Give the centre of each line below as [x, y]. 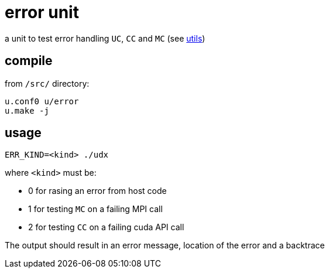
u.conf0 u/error [42, 101]
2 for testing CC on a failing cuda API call [106, 227]
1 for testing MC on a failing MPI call [95, 209]
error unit [42, 12]
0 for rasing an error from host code [97, 191]
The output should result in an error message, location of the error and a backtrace [165, 245]
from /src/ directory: [47, 83]
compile [29, 61]
